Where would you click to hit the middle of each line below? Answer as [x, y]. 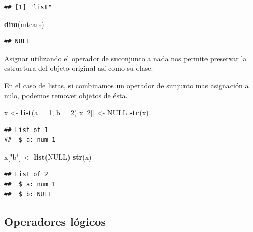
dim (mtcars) [24, 24]
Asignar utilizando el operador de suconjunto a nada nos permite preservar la [125, 58]
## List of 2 [26, 174]
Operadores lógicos [55, 221]
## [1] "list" [28, 7]
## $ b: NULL [28, 194]
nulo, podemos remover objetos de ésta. [66, 95]
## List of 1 [26, 130]
